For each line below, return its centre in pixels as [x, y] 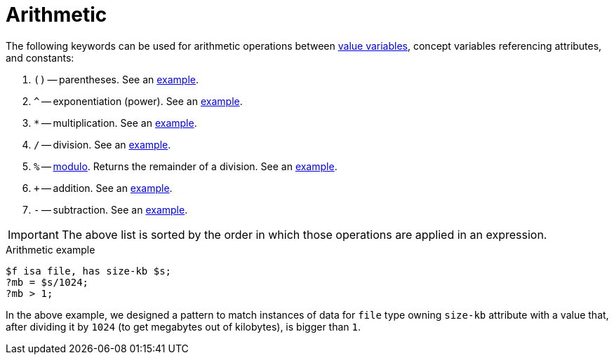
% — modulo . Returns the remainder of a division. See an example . [186, 166]
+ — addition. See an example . [103, 188]
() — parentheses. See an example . [116, 79]
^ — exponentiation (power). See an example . [138, 101]
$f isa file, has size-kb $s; [89, 271]
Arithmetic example [51, 249]
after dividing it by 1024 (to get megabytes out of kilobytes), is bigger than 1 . [183, 326]
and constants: [40, 57]
